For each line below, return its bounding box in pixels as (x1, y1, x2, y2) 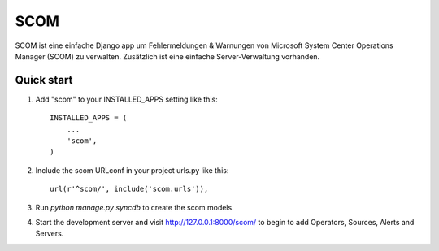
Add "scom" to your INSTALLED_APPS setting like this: (35, 94, 219, 104)
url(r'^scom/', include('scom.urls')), (50, 184, 209, 194)
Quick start (15, 73, 73, 87)
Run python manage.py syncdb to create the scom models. (35, 202, 235, 212)
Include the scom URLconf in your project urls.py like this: (35, 165, 229, 175)
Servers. (35, 228, 64, 239)
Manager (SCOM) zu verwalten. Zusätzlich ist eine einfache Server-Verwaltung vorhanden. (15, 51, 320, 61)
